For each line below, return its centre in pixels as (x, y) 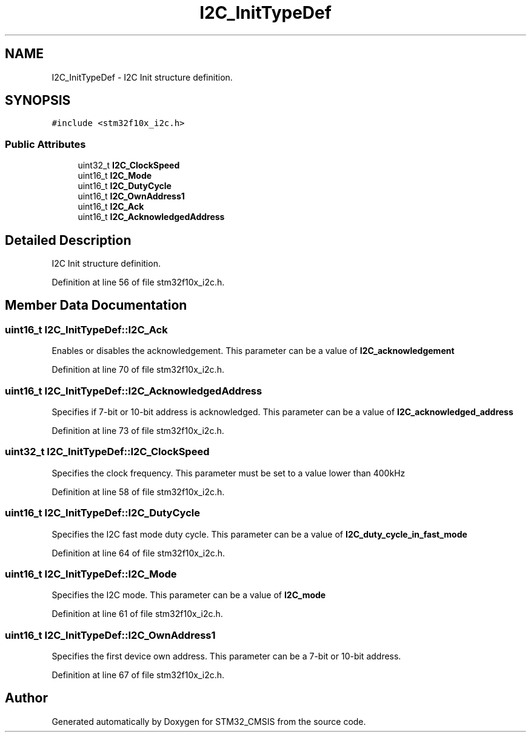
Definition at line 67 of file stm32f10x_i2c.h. (138, 675)
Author (26, 698)
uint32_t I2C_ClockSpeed (129, 165)
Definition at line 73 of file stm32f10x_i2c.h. (138, 431)
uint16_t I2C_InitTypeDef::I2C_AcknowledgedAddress (134, 391)
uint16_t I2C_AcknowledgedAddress (151, 217)
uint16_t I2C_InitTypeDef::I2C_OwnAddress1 (110, 635)
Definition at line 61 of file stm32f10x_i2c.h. (137, 614)
